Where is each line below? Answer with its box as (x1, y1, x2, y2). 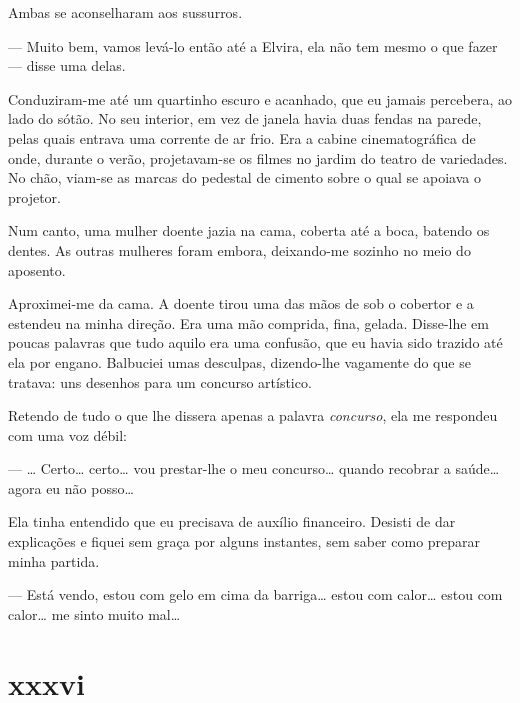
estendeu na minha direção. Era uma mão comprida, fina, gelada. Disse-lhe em (8, 312, 489, 333)
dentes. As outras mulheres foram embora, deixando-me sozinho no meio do (8, 239, 471, 260)
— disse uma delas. (8, 55, 126, 76)
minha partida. (8, 550, 100, 571)
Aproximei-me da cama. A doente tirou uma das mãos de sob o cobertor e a (8, 293, 474, 314)
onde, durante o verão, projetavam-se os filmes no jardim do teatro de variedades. (8, 147, 508, 168)
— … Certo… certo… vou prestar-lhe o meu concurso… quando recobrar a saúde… (8, 458, 500, 479)
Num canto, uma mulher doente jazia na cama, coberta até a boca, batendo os (8, 220, 490, 241)
